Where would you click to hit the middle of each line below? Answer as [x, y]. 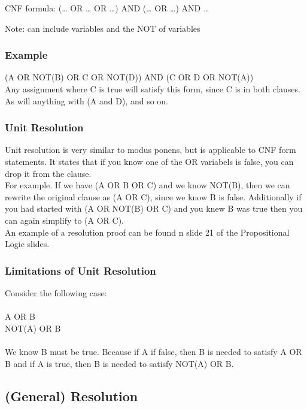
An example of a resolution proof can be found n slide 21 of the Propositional [147, 232]
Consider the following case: [56, 292]
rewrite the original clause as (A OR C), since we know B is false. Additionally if [153, 196]
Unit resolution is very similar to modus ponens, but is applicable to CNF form [151, 150]
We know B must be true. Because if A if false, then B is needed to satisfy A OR [153, 351]
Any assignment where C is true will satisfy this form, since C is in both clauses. [153, 89]
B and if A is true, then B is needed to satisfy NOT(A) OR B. [119, 363]
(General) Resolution [72, 396]
